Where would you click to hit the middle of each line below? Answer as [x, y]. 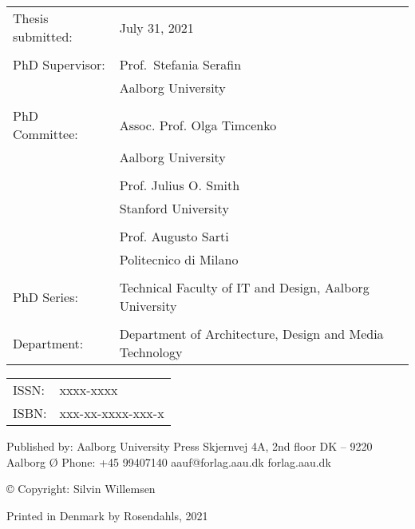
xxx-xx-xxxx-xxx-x [112, 413]
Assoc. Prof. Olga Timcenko [198, 125]
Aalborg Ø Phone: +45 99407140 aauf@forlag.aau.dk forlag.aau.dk [169, 461]
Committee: [45, 134]
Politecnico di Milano [179, 259]
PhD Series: [45, 296]
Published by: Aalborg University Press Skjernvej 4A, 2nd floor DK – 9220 [190, 446]
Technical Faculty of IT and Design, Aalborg [244, 287]
